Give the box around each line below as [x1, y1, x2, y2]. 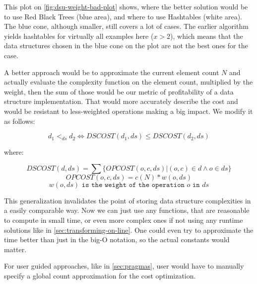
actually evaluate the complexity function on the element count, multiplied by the [4, 77, 253, 87]
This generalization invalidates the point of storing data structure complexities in [4, 195, 251, 205]
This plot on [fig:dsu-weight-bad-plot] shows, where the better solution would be [4, 1, 248, 11]
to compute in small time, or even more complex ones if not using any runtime [4, 214, 243, 225]
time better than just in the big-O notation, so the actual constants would [4, 234, 230, 245]
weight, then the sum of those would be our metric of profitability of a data [4, 86, 234, 96]
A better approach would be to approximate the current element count [4, 67, 219, 77]
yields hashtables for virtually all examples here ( [4, 30, 154, 41]
